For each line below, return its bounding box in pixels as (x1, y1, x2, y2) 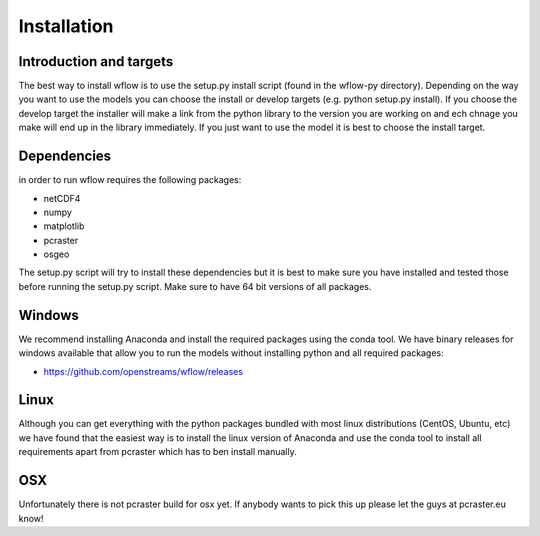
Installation (18, 15, 114, 37)
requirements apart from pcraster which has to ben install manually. (18, 446, 297, 458)
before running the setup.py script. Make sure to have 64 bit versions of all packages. (18, 280, 372, 292)
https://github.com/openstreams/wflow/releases (43, 365, 244, 377)
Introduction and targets (18, 53, 174, 70)
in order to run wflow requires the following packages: (18, 174, 242, 186)
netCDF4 (43, 192, 81, 204)
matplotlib (43, 220, 85, 232)
